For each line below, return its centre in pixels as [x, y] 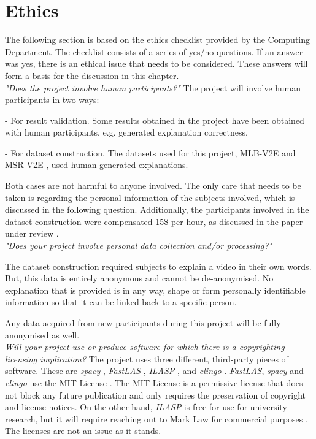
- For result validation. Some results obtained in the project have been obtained [155, 120]
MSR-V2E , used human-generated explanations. [97, 165]
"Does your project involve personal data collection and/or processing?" [138, 246]
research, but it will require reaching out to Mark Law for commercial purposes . [156, 418]
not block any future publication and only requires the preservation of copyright [156, 395]
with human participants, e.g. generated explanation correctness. [126, 132]
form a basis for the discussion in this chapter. [92, 75]
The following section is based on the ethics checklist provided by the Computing [158, 40]
